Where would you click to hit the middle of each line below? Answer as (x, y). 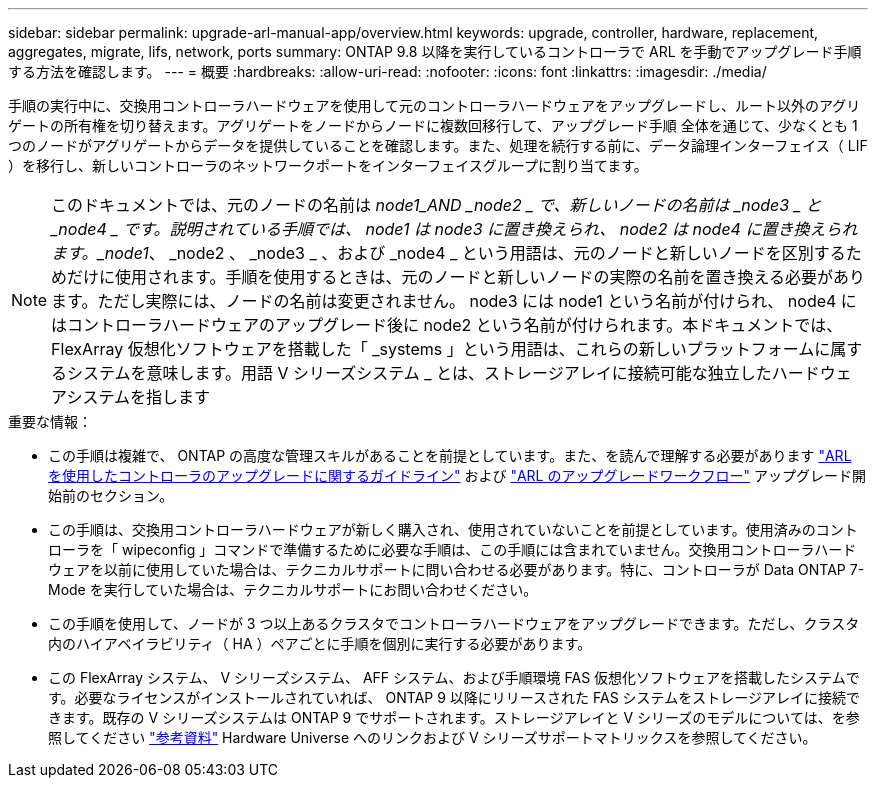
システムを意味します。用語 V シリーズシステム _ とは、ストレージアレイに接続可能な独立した (419, 373)
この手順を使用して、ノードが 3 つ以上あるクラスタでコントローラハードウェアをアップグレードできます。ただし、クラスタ (454, 623)
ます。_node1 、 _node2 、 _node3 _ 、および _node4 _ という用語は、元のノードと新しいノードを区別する (448, 253)
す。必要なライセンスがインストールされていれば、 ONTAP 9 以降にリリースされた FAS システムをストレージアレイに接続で (454, 697)
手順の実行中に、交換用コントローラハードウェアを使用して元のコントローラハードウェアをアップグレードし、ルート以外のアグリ (434, 105)
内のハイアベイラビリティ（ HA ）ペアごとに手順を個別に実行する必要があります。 (320, 643)
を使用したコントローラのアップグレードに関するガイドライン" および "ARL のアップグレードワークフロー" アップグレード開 (457, 475)
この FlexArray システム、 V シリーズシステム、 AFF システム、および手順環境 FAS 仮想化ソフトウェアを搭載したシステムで (454, 677)
